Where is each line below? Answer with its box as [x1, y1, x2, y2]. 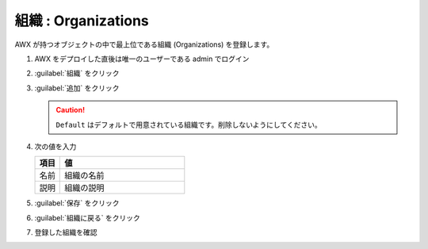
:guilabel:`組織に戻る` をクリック [34, 213, 140, 222]
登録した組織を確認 [34, 228, 97, 237]
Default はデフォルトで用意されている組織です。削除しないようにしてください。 [55, 120, 323, 129]
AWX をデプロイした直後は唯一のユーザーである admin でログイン [34, 54, 250, 63]
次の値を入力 [34, 141, 77, 151]
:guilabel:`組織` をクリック [34, 68, 120, 79]
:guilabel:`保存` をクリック [34, 198, 120, 208]
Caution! [55, 105, 86, 115]
